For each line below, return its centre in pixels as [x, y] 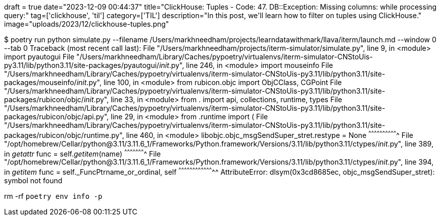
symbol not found [33, 180]
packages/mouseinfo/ [40, 82]
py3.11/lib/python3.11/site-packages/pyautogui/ [82, 65]
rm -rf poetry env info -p [53, 196]
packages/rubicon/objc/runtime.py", [64, 135]
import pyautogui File [39, 57]
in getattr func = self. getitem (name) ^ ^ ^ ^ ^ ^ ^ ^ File [83, 153]
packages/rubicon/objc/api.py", [57, 117]
